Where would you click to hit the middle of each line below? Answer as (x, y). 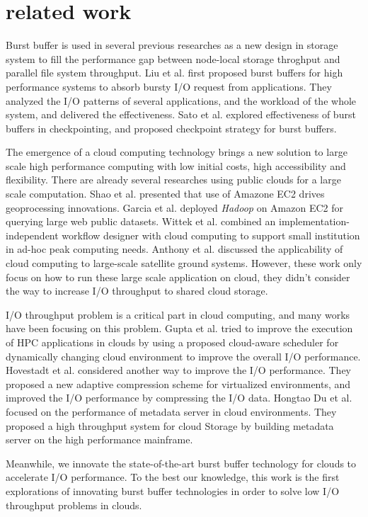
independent (32, 235)
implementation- (314, 221)
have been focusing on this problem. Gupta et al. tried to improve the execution (179, 328)
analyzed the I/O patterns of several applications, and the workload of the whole (181, 100)
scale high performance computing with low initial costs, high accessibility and (176, 165)
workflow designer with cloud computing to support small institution (211, 235)
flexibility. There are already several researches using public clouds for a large (173, 180)
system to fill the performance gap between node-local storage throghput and (173, 58)
